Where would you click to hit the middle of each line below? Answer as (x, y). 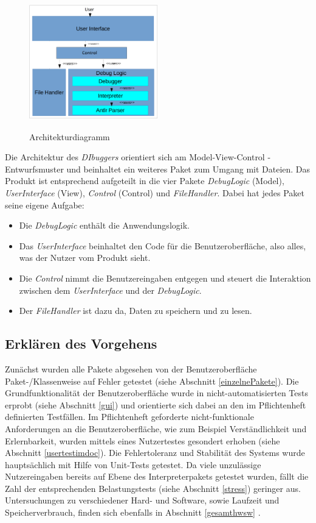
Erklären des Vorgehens (81, 343)
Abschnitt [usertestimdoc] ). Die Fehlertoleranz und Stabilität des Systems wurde (155, 453)
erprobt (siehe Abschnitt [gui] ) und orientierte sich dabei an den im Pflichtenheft (156, 404)
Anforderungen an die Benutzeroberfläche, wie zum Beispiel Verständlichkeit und (156, 428)
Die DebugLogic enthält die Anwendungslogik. (104, 225)
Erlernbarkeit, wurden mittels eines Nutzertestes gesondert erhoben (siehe (143, 440)
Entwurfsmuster (34, 169)
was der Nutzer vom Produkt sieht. (85, 258)
